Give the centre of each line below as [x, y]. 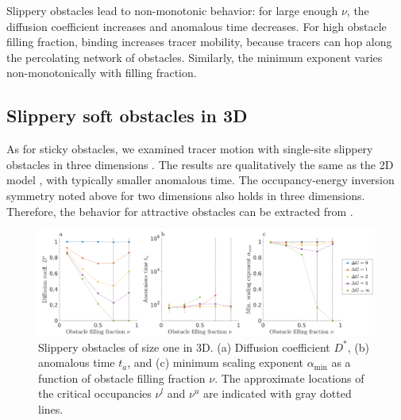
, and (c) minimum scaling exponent [215, 362]
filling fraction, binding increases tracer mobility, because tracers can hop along [199, 42]
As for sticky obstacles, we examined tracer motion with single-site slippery [190, 149]
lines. [51, 409]
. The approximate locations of [289, 378]
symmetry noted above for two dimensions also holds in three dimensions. [186, 195]
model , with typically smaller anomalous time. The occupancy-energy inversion [200, 180]
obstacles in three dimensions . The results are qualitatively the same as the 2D [200, 164]
